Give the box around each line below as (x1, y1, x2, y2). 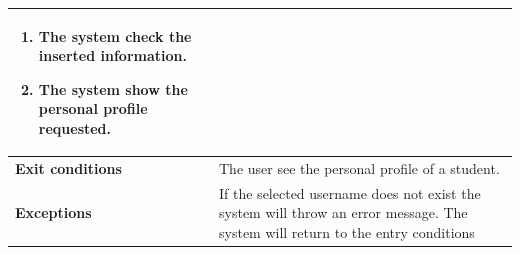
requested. (38, 117, 112, 138)
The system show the (38, 78, 188, 99)
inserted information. (38, 45, 187, 66)
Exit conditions (15, 157, 122, 178)
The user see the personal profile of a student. (219, 157, 500, 178)
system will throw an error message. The (219, 202, 468, 223)
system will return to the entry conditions (219, 221, 475, 242)
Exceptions (15, 202, 92, 223)
